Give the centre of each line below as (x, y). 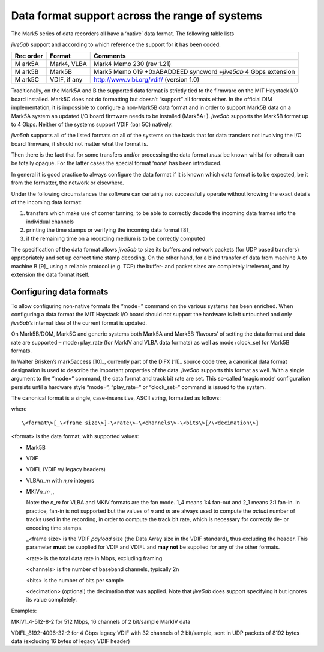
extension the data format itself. (50, 275)
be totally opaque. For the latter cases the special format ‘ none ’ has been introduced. (116, 163)
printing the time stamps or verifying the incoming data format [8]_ (109, 230)
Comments (110, 56)
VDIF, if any (66, 80)
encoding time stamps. (55, 528)
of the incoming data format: (46, 202)
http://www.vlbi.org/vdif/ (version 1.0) (147, 80)
